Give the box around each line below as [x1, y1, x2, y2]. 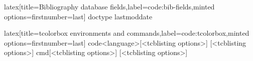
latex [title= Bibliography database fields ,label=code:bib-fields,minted [4, 1, 215, 11]
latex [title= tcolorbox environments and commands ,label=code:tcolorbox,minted [4, 28, 249, 38]
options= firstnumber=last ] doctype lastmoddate [4, 11, 153, 21]
